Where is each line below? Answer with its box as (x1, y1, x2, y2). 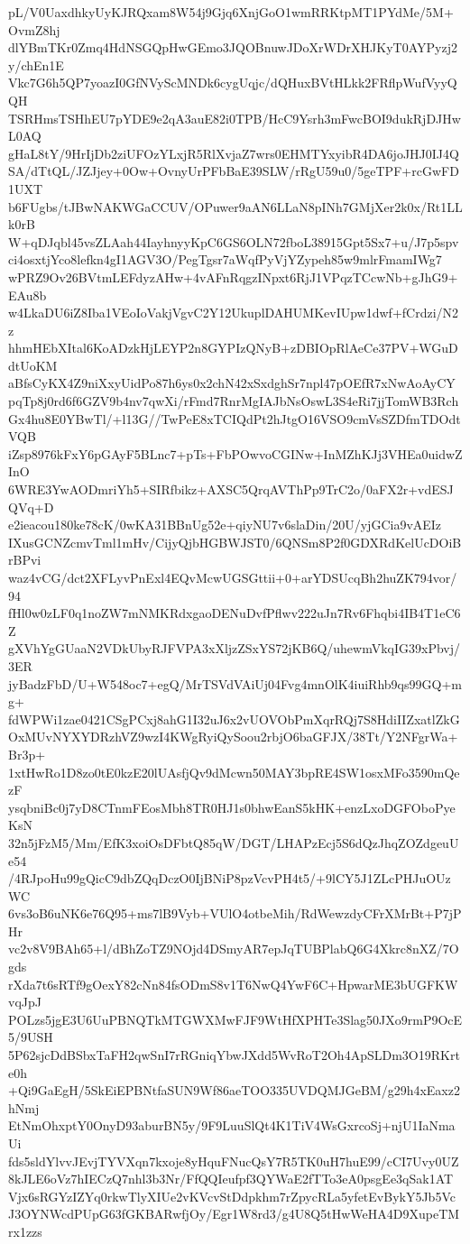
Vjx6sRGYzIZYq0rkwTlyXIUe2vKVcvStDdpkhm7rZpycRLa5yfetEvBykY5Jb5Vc (8, 1186, 456, 1205)
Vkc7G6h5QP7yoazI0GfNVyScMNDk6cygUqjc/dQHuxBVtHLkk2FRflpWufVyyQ (8, 73, 457, 92)
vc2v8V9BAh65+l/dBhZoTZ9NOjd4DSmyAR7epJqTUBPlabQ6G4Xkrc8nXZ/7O (8, 939, 459, 958)
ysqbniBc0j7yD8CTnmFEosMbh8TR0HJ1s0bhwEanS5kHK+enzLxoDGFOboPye (8, 797, 456, 816)
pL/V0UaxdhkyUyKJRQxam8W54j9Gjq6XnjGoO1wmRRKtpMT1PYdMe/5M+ (8, 3, 454, 21)
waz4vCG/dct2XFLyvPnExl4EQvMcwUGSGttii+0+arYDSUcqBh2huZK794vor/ (8, 568, 457, 586)
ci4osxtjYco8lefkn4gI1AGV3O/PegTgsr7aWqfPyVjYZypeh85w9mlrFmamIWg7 (8, 250, 442, 269)
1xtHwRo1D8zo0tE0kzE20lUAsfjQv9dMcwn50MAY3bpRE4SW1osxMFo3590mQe (8, 762, 460, 781)
